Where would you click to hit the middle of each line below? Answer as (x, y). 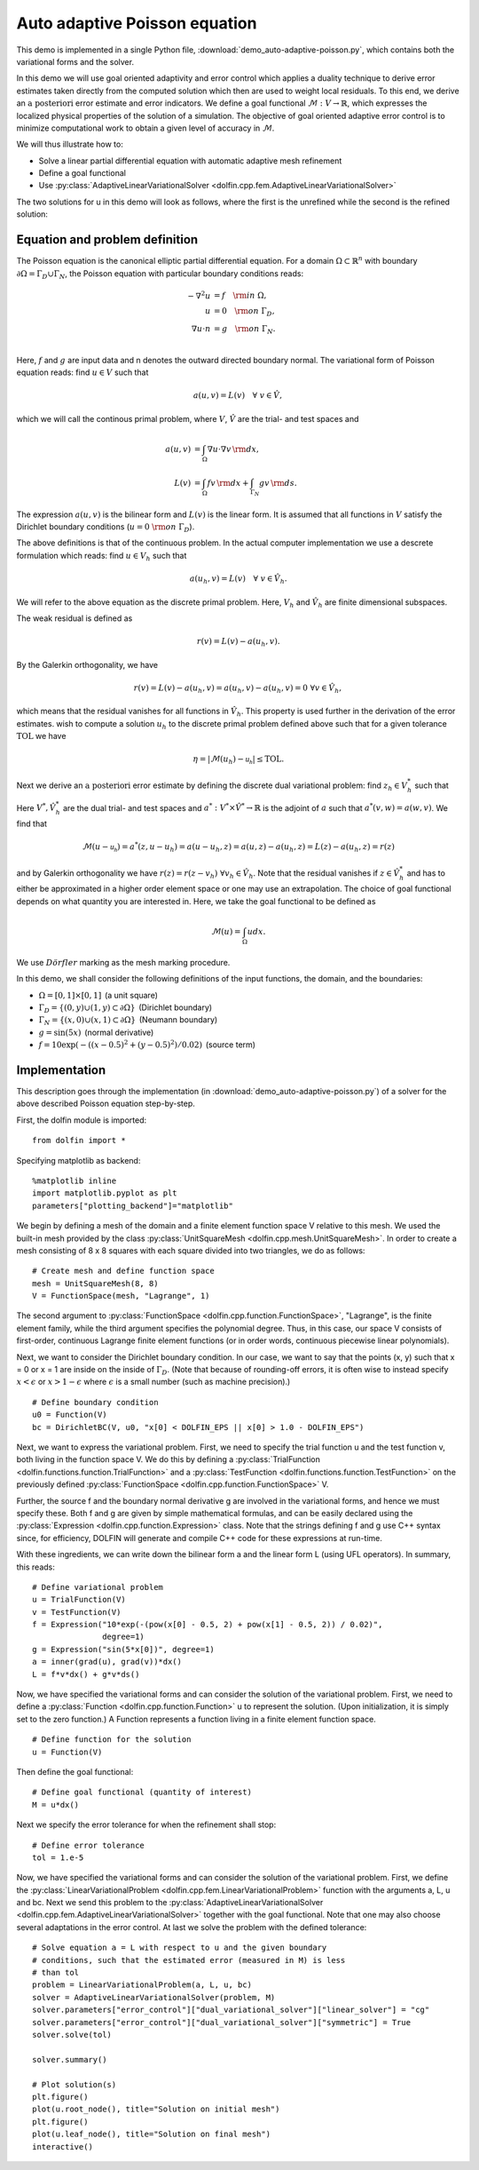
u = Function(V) (67, 1752)
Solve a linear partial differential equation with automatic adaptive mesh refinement (190, 161)
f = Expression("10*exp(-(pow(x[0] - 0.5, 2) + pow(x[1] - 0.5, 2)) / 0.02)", (208, 1625)
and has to (426, 873)
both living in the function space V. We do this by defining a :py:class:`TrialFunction (169, 1459)
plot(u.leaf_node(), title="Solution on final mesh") (151, 2134)
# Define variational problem (98, 1587)
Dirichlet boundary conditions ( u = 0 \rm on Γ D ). (106, 528)
